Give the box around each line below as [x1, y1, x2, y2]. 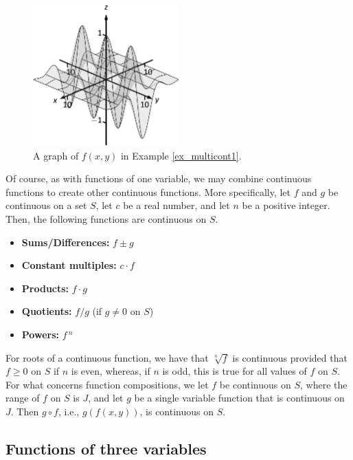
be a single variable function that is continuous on [134, 391, 345, 405]
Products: [21, 281, 69, 295]
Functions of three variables [5, 437, 207, 459]
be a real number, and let [123, 198, 230, 212]
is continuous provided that [232, 350, 348, 364]
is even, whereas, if [71, 364, 150, 378]
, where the [300, 377, 348, 391]
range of [5, 391, 40, 405]
